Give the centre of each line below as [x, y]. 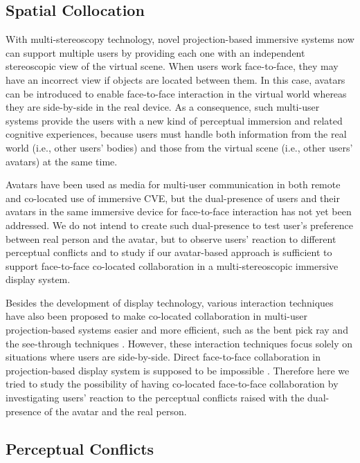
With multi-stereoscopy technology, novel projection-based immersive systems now [180, 39]
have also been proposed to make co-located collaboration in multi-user [156, 316]
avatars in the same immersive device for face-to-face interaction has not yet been [179, 211]
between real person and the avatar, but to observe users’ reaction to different [171, 238]
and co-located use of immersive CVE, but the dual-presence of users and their [173, 198]
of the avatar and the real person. [116, 411]
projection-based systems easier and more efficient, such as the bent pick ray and [177, 330]
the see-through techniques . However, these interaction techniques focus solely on [179, 343]
